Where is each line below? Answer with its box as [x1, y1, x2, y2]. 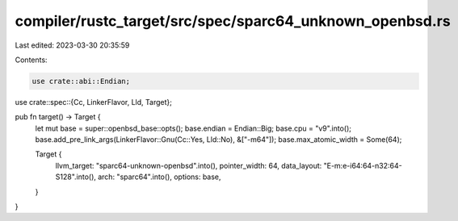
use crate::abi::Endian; [32, 77, 131, 85]
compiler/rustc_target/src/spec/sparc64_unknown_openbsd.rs [15, 12, 452, 30]
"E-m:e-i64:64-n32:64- [323, 161, 403, 170]
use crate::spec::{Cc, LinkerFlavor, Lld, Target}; [15, 97, 173, 106]
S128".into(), [55, 172, 97, 181]
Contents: [15, 55, 48, 65]
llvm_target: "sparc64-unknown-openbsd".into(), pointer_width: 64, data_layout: [55, 161, 322, 170]
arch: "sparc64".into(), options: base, [97, 172, 221, 181]
